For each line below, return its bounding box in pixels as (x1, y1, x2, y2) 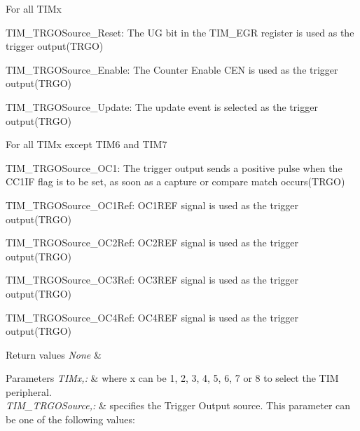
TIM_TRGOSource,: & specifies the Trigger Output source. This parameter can (6, 398, 351, 413)
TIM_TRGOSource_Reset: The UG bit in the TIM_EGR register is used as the (6, 25, 354, 39)
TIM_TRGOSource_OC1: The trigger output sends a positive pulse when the (6, 160, 342, 175)
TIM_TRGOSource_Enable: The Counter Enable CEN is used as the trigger (6, 62, 338, 77)
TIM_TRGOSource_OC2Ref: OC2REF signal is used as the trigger (6, 235, 298, 250)
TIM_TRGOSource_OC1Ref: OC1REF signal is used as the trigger (6, 197, 298, 212)
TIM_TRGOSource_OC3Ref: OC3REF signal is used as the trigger (6, 272, 298, 287)
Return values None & (6, 347, 102, 362)
